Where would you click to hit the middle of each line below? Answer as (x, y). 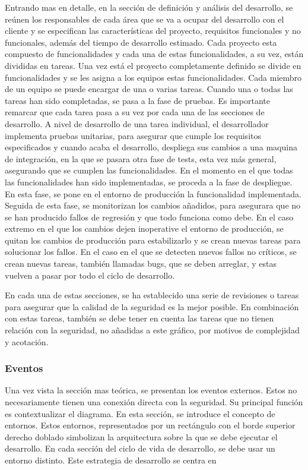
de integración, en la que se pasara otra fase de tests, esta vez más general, (141, 158)
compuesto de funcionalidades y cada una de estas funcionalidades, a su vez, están (154, 54)
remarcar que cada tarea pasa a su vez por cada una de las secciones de (135, 112)
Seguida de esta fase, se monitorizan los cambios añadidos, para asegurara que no (153, 205)
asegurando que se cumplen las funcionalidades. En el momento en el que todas (149, 170)
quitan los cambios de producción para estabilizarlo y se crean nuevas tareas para (153, 240)
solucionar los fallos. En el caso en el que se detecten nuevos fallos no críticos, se (151, 252)
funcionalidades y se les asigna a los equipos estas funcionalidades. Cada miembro (153, 77)
